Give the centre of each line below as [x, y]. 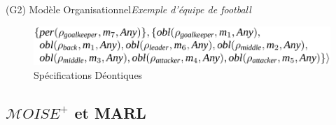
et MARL [110, 112]
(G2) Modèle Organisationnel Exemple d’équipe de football [128, 9]
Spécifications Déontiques [88, 74]
